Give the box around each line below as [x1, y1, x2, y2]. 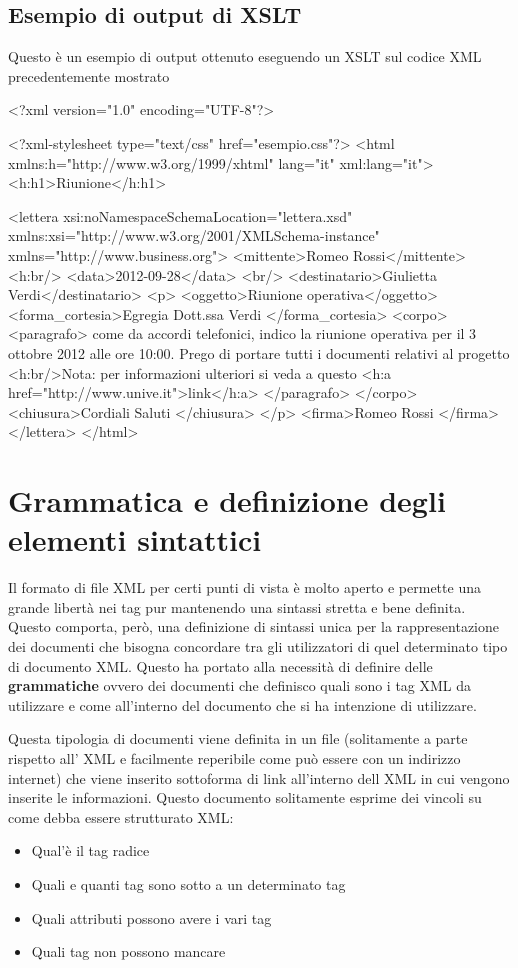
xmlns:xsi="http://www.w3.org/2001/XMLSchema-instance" [8, 225, 380, 246]
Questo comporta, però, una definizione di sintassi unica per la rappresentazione [8, 616, 499, 637]
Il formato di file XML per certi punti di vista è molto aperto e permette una [8, 577, 481, 598]
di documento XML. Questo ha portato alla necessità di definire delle [8, 655, 433, 676]
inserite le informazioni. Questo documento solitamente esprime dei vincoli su [8, 787, 482, 808]
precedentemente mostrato [8, 65, 170, 86]
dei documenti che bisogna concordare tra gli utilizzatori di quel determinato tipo [8, 635, 508, 656]
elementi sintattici [8, 519, 262, 560]
